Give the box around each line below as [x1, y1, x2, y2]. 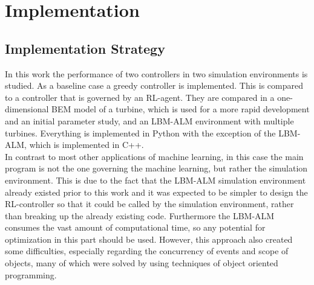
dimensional [5, 103, 49, 115]
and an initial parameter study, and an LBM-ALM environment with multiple [5, 114, 294, 127]
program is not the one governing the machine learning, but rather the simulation [5, 162, 308, 175]
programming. [5, 268, 57, 281]
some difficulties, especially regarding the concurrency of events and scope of [5, 245, 289, 257]
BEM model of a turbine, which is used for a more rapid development [51, 103, 310, 115]
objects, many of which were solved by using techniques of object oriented [5, 257, 278, 269]
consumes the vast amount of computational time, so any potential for [5, 221, 266, 234]
